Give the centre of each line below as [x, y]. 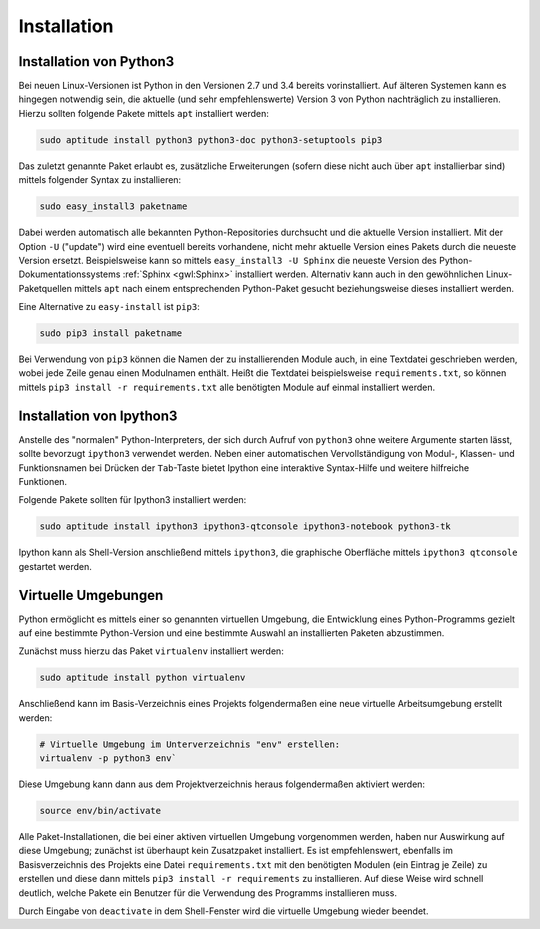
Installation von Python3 [96, 61]
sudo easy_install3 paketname [113, 206]
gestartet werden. [55, 566]
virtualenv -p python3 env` [108, 758]
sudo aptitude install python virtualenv [142, 678]
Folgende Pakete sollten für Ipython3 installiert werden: [132, 500]
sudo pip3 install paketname [111, 333]
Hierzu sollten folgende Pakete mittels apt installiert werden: [144, 113]
